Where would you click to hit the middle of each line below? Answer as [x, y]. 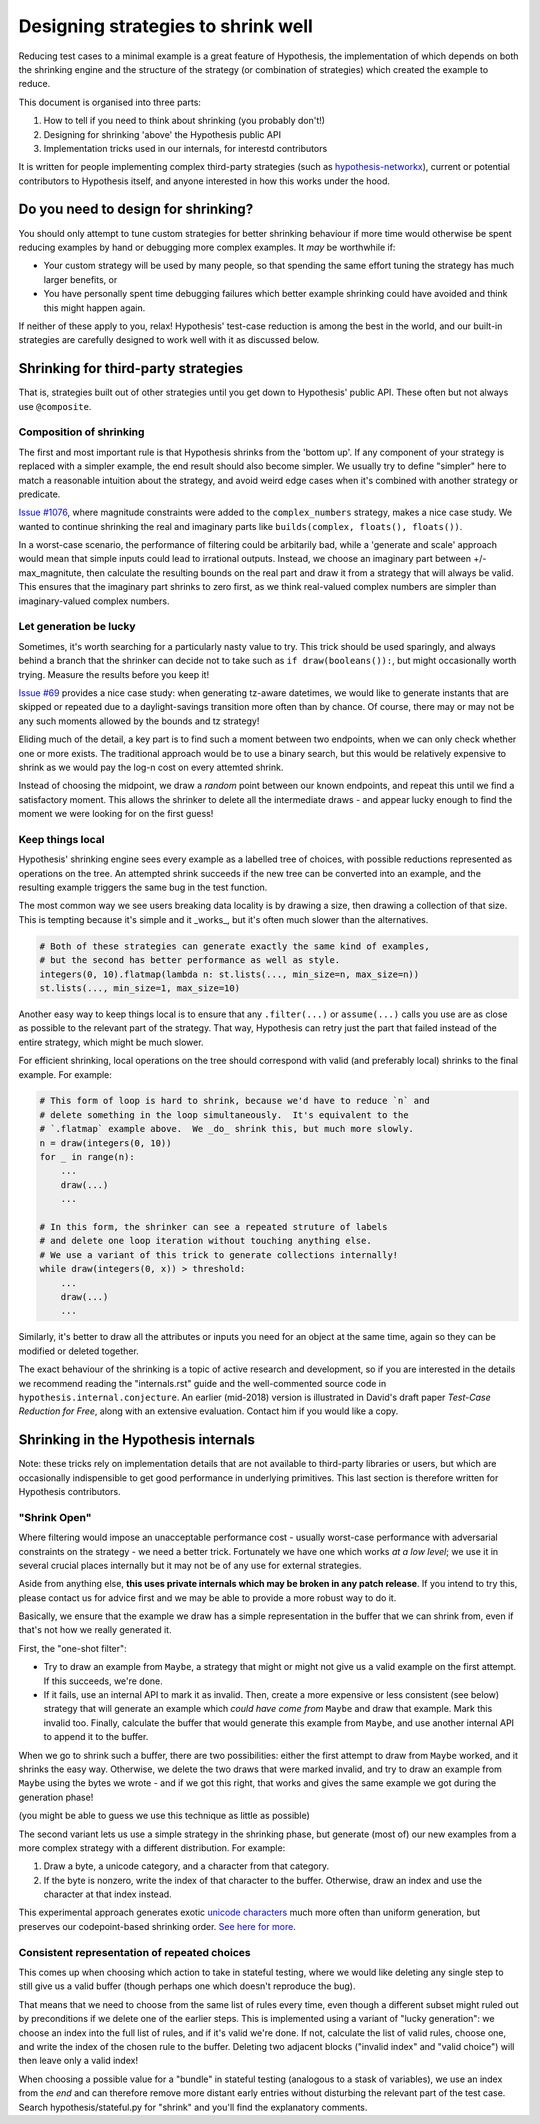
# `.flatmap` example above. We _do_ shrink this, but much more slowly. [227, 1129]
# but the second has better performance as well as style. [190, 960]
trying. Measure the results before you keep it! [114, 674]
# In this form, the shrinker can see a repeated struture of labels [213, 1226]
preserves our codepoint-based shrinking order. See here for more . [157, 1926]
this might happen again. [94, 307]
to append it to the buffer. [96, 1737]
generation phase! [56, 1797]
